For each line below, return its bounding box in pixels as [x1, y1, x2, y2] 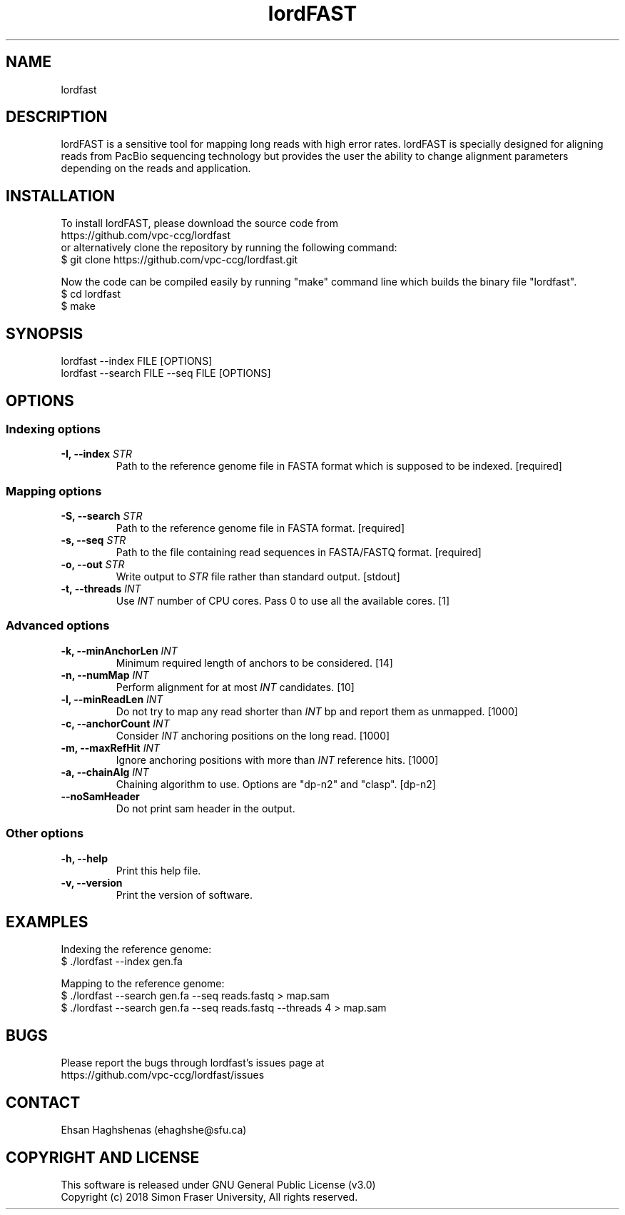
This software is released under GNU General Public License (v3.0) [61, 1178, 376, 1191]
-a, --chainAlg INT [61, 765, 149, 778]
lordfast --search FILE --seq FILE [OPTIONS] [61, 367, 271, 380]
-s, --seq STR [61, 534, 126, 547]
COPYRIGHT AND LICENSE [6, 1148, 200, 1166]
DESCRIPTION [6, 108, 108, 126]
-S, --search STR [61, 510, 143, 523]
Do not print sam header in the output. [116, 802, 295, 815]
